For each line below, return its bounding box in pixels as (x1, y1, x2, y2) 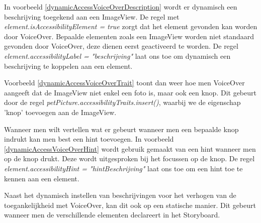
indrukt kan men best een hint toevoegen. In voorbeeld (4, 134, 174, 144)
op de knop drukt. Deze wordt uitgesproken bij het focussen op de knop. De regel (4, 153, 255, 164)
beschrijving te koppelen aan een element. (4, 60, 133, 71)
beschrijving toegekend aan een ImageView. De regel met (4, 11, 180, 22)
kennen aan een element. (4, 173, 79, 183)
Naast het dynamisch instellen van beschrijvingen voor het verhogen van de (4, 190, 236, 200)
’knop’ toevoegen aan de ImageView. (4, 106, 117, 117)
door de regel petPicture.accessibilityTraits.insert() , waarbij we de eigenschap (4, 97, 241, 107)
